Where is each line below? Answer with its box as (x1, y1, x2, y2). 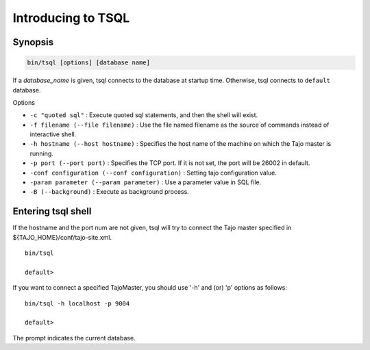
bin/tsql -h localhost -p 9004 (25, 299, 130, 308)
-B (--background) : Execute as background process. (29, 188, 190, 196)
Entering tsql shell (12, 205, 92, 217)
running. (29, 149, 54, 158)
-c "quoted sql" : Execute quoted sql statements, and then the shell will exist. (29, 111, 258, 119)
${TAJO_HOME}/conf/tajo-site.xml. (12, 233, 112, 241)
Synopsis (12, 36, 54, 48)
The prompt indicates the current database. (12, 334, 136, 342)
